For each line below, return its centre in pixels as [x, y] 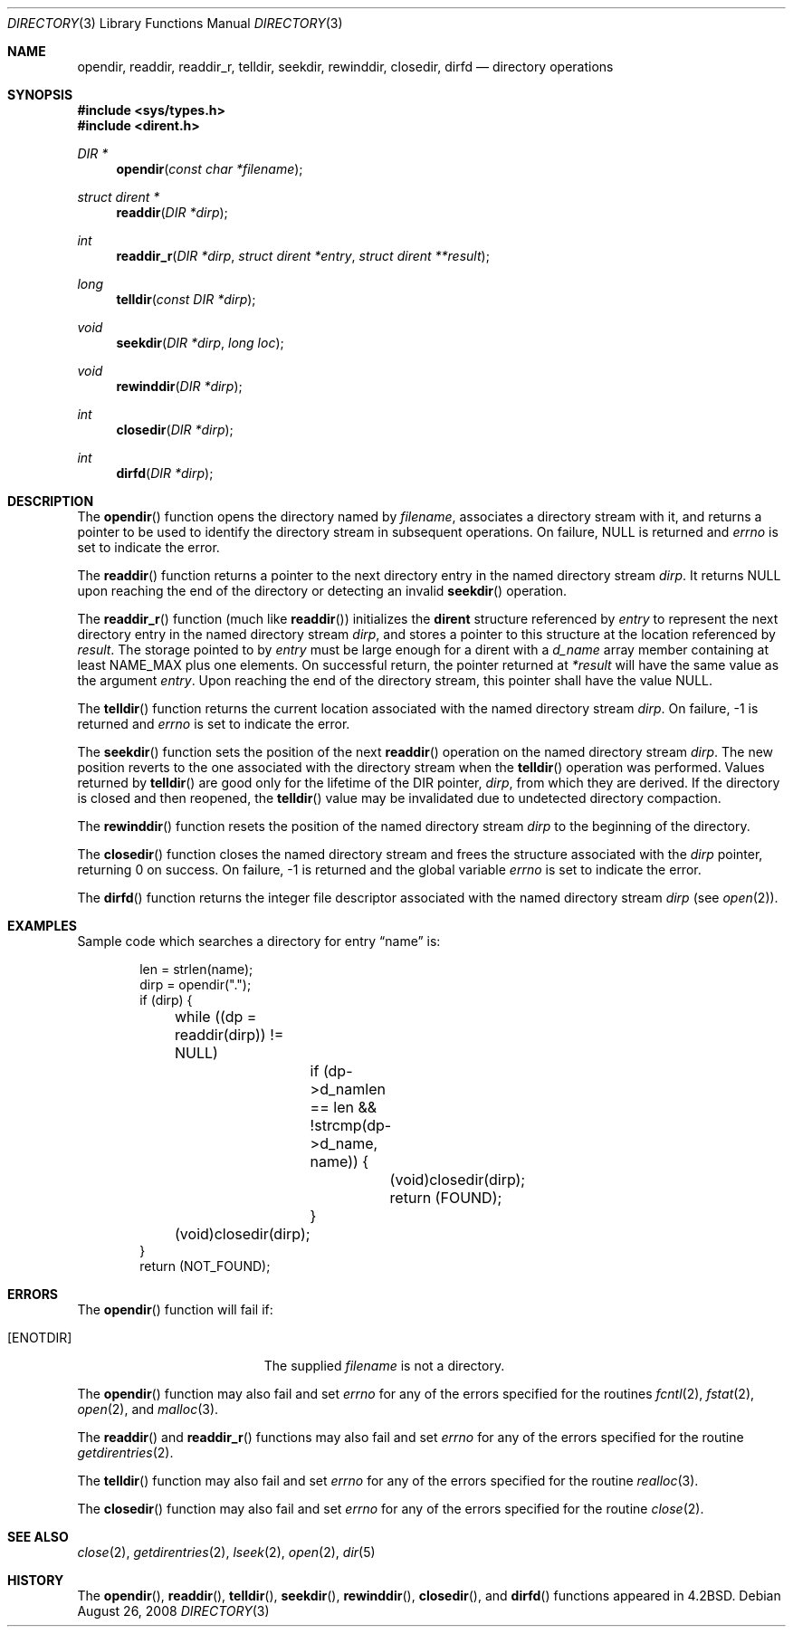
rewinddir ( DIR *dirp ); [179, 386]
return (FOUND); [446, 1198]
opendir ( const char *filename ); [210, 169]
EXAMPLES [42, 926]
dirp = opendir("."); [196, 984]
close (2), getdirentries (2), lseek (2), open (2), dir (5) [226, 1552]
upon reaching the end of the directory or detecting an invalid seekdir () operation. [322, 591]
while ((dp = [216, 1017]
